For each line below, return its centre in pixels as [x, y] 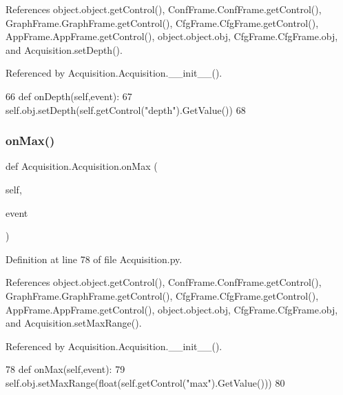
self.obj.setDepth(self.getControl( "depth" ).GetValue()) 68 [126, 109]
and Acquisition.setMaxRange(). [74, 323]
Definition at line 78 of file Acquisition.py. [94, 259]
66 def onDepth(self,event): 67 [69, 96]
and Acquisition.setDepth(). [64, 49]
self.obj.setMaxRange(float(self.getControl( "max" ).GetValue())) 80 [145, 382]
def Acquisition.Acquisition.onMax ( [82, 166]
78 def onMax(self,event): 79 [65, 369]
